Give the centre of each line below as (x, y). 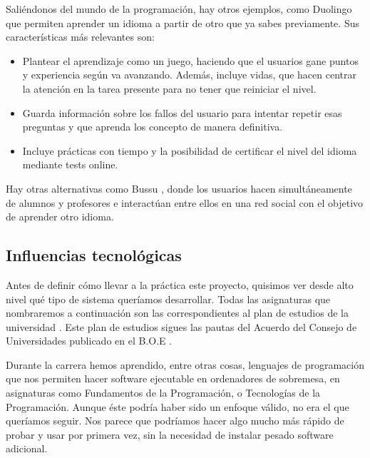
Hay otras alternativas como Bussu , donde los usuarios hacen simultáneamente (179, 188)
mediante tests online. (70, 164)
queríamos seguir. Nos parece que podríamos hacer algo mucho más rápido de (175, 421)
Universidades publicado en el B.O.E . (89, 341)
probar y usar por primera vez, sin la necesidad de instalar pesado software (170, 434)
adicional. (27, 448)
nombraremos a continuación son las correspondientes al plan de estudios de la (177, 313)
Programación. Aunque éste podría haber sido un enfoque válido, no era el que (178, 406)
